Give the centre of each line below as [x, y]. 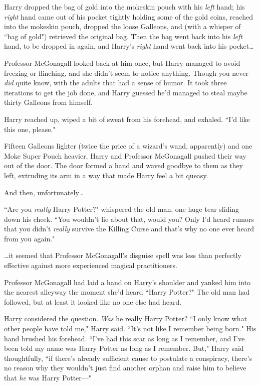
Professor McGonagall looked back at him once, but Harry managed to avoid [122, 62]
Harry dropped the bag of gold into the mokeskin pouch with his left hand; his [124, 7]
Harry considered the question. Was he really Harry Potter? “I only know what [125, 318]
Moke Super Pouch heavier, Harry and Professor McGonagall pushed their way [125, 155]
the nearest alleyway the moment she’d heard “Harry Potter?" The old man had [127, 292]
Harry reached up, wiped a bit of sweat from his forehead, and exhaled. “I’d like [127, 119]
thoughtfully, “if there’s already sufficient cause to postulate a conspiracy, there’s [128, 358]
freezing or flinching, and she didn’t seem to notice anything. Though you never [126, 73]
